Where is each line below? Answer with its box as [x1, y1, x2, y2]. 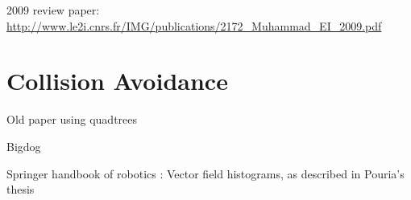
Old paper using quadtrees [6, 111, 138, 128]
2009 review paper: [6, 2, 100, 18]
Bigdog [6, 137, 41, 154]
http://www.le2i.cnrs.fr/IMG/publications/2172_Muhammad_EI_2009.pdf [6, 17, 382, 34]
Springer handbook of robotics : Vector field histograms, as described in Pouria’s [6, 165, 405, 182]
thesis [6, 181, 35, 198]
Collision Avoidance [6, 64, 228, 97]
